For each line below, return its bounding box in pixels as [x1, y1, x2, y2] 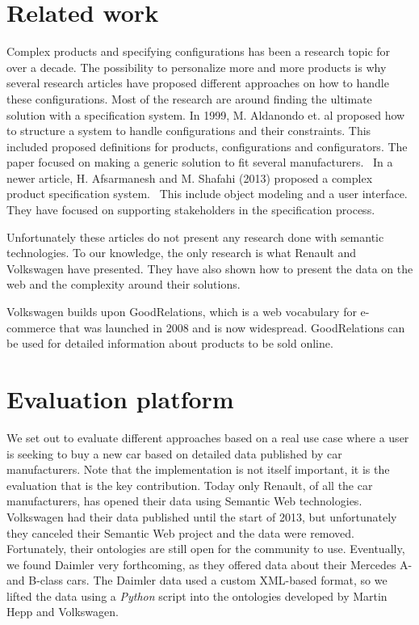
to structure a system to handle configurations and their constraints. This [6, 122, 371, 139]
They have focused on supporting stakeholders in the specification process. [6, 201, 375, 218]
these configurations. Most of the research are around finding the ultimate [6, 90, 372, 107]
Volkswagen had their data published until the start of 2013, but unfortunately [6, 508, 397, 525]
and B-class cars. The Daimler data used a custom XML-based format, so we [6, 572, 388, 589]
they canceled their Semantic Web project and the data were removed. [6, 524, 355, 541]
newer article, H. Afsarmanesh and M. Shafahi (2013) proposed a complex [6, 169, 373, 186]
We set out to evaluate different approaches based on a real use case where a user [6, 429, 409, 446]
